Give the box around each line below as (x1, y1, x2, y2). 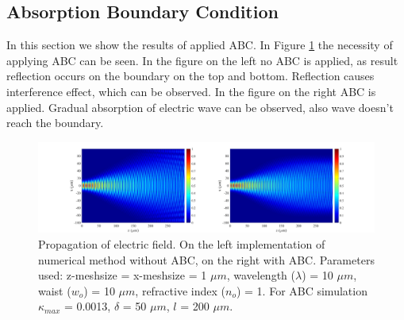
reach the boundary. (6, 114, 104, 131)
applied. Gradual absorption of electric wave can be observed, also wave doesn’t (6, 98, 394, 115)
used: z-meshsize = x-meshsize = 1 (38, 267, 207, 283)
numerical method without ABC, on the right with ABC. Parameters (38, 251, 375, 268)
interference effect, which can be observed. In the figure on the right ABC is (6, 83, 376, 99)
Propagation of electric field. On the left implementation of (38, 236, 325, 253)
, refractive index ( (135, 282, 225, 299)
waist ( (38, 282, 71, 299)
